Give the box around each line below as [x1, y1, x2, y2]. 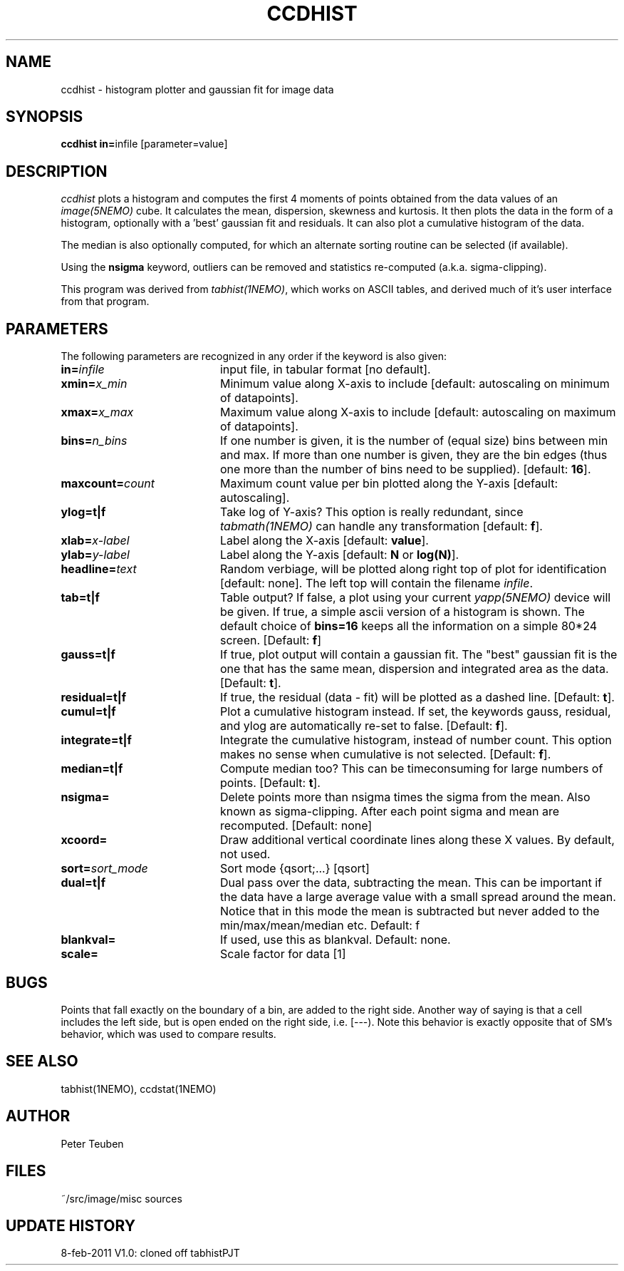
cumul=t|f [61, 704, 116, 719]
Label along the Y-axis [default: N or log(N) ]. [219, 547, 459, 562]
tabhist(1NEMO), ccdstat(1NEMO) [61, 1082, 217, 1095]
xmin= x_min [61, 376, 128, 391]
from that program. [61, 295, 150, 308]
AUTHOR [6, 1107, 71, 1126]
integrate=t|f [61, 733, 132, 748]
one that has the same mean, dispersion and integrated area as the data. [219, 662, 609, 676]
